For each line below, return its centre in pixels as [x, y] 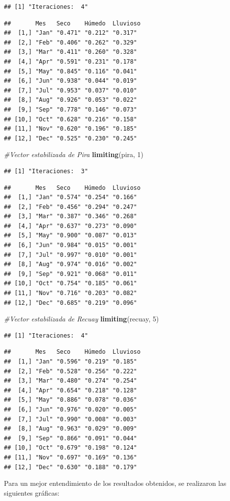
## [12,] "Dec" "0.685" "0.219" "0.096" [71, 303]
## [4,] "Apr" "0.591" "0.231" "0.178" [71, 61]
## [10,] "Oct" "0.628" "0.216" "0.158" [71, 119]
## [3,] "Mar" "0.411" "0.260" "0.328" [71, 52]
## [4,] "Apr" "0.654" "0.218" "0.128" [71, 390]
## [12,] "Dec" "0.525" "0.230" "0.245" [71, 138]
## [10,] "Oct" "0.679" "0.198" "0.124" [71, 448]
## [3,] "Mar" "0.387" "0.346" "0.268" [71, 216]
